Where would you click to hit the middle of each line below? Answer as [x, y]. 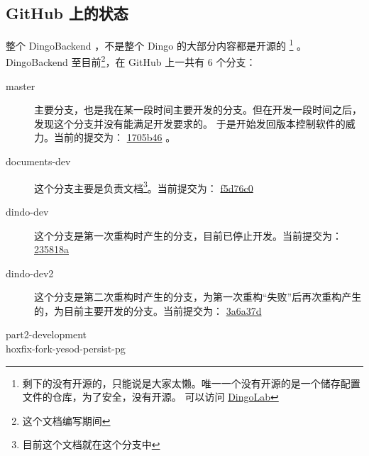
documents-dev [38, 161]
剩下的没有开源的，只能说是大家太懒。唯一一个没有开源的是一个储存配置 [191, 383]
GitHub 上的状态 [67, 13]
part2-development [46, 334]
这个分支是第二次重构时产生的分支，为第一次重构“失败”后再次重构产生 [198, 297]
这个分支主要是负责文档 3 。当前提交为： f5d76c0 [144, 187]
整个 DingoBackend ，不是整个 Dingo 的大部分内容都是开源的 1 [150, 44]
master [21, 85]
